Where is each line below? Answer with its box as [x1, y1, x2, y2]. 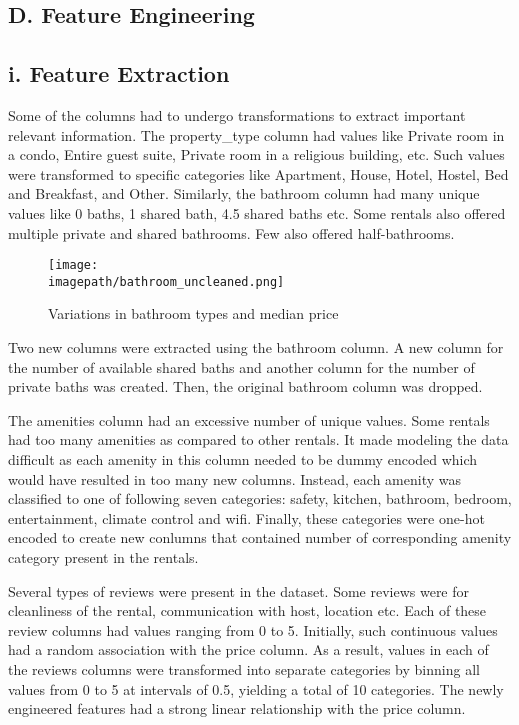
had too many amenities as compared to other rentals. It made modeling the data [8, 429, 509, 450]
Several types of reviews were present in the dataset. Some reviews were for [8, 580, 470, 601]
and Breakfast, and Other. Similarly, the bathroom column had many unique [8, 183, 480, 204]
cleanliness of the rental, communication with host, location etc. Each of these [8, 600, 487, 621]
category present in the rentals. [8, 546, 199, 567]
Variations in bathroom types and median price [48, 303, 339, 324]
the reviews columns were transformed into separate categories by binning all [8, 658, 480, 679]
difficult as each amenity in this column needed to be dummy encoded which [8, 449, 478, 470]
